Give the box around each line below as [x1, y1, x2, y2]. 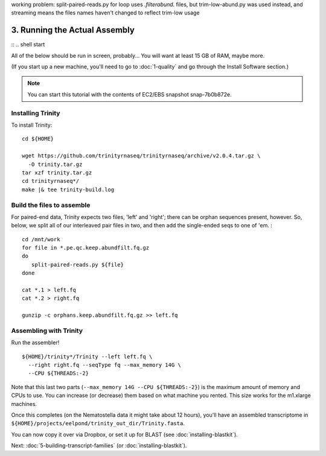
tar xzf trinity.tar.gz [22, 169, 92, 176]
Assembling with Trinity [11, 326, 83, 335]
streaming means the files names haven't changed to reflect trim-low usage [11, 9, 200, 16]
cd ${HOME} [22, 136, 54, 142]
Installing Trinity [11, 109, 60, 117]
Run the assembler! [11, 339, 60, 346]
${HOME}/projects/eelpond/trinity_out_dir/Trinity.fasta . [11, 420, 185, 427]
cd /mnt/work [22, 236, 60, 242]
